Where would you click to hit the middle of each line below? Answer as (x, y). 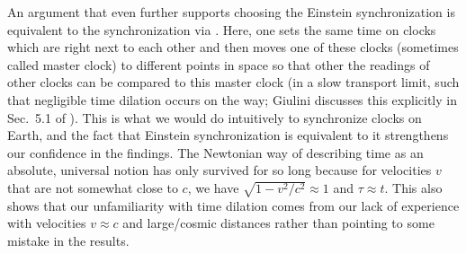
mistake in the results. (68, 240)
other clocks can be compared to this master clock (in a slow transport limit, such (233, 82)
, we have (213, 187)
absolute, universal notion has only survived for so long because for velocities (220, 170)
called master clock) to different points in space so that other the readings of (219, 64)
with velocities (47, 223)
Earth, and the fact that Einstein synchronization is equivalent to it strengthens (228, 135)
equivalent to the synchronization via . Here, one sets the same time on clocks (222, 29)
